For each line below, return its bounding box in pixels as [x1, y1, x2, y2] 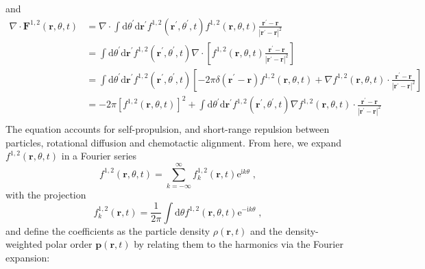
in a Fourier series [61, 149, 137, 163]
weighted [5, 237, 42, 251]
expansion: [5, 250, 50, 264]
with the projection [5, 187, 86, 201]
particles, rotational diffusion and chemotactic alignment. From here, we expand [5, 135, 342, 149]
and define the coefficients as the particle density [5, 223, 210, 238]
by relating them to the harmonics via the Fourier [134, 237, 343, 251]
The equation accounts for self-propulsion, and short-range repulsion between [5, 122, 330, 136]
